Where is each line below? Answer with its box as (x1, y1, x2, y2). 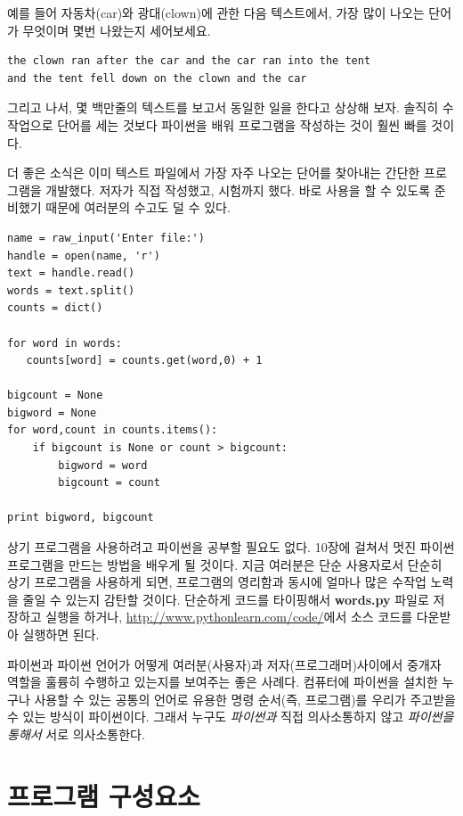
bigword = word (58, 458, 148, 472)
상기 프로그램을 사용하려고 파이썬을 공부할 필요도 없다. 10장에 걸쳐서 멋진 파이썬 (7, 538, 455, 556)
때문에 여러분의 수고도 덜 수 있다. (45, 198, 231, 217)
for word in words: (7, 336, 122, 350)
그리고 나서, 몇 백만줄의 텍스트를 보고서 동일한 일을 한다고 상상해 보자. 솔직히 (7, 98, 439, 117)
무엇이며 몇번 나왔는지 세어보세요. (22, 21, 211, 39)
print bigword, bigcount (7, 511, 154, 524)
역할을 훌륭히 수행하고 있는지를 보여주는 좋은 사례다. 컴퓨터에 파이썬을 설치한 (7, 672, 438, 691)
